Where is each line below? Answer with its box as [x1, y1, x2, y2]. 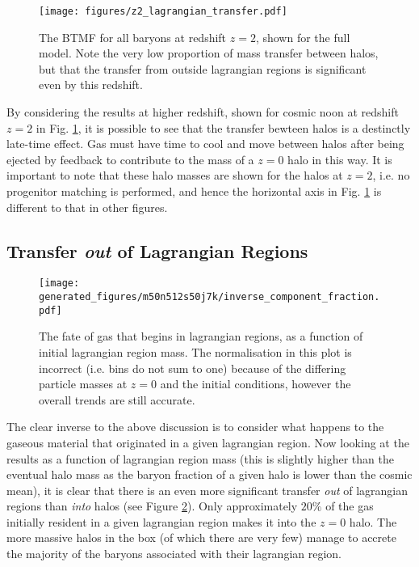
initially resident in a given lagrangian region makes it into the [6, 513, 316, 530]
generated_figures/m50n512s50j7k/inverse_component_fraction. [39, 291, 380, 303]
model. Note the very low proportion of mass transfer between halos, [39, 44, 379, 61]
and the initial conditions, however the [160, 375, 351, 392]
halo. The [349, 513, 397, 530]
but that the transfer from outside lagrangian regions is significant [39, 60, 367, 77]
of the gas [325, 497, 374, 514]
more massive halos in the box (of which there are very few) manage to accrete [6, 529, 396, 546]
